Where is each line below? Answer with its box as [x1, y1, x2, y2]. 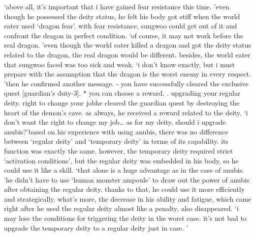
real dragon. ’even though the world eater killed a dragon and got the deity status [4, 40, 252, 50]
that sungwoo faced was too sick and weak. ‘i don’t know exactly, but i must [4, 59, 235, 69]
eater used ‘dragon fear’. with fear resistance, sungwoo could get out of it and [4, 21, 237, 31]
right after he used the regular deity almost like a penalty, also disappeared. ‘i [4, 203, 239, 213]
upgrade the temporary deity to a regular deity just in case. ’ [4, 222, 189, 233]
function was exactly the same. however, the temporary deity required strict [4, 145, 233, 156]
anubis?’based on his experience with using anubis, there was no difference [4, 126, 228, 136]
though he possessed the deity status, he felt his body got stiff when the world [4, 11, 240, 21]
